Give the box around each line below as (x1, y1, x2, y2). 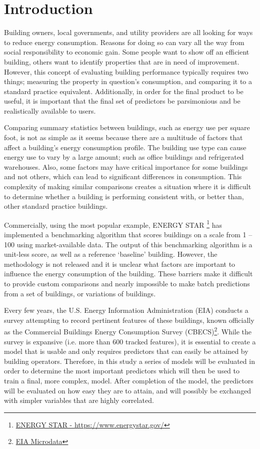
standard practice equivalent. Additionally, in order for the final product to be (4, 86, 243, 96)
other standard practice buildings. (4, 201, 108, 211)
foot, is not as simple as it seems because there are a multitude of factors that (4, 132, 243, 143)
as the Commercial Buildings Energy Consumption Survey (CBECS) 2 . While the (4, 325, 252, 337)
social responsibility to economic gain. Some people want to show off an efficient (4, 47, 249, 57)
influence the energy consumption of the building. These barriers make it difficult (4, 268, 253, 279)
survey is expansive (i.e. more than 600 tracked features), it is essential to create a (4, 336, 256, 346)
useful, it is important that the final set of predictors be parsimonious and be (4, 96, 240, 106)
